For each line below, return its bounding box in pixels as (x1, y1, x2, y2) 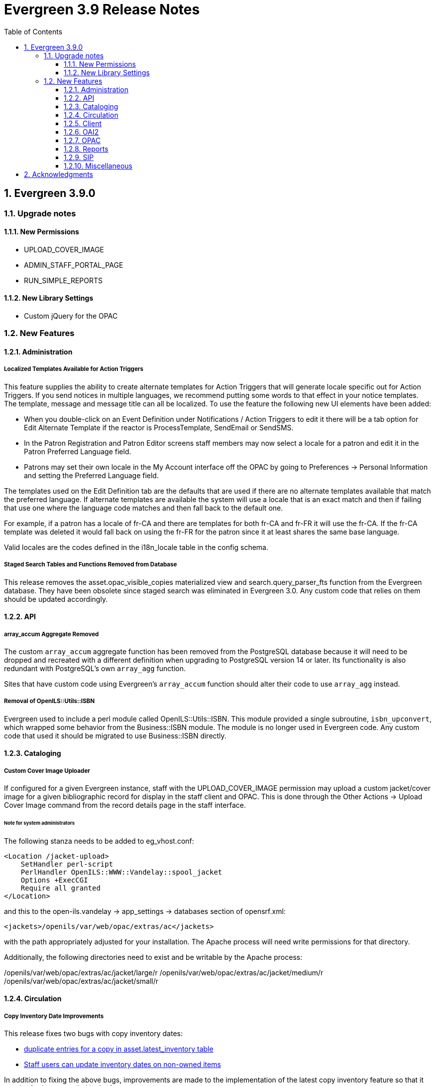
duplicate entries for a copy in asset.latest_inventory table (24, 1045, 214, 1054)
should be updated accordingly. (4, 594, 108, 603)
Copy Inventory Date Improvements (4, 1012, 104, 1020)
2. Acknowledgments (24, 170, 93, 179)
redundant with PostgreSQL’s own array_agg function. (4, 664, 186, 673)
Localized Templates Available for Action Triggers (4, 365, 144, 373)
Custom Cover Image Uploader (4, 767, 91, 774)
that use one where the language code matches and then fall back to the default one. (4, 503, 283, 512)
